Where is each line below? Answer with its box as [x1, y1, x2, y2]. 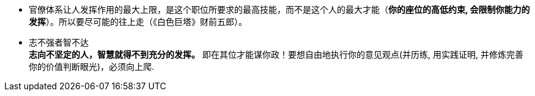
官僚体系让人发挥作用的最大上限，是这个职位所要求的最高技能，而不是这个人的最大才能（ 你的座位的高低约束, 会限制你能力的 [29, 4, 530, 15]
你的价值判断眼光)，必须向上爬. [29, 61, 155, 72]
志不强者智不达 [29, 37, 89, 47]
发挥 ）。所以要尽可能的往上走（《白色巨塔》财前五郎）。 [29, 16, 247, 27]
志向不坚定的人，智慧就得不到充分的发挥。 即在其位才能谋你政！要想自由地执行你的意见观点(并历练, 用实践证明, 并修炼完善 [29, 49, 523, 60]
